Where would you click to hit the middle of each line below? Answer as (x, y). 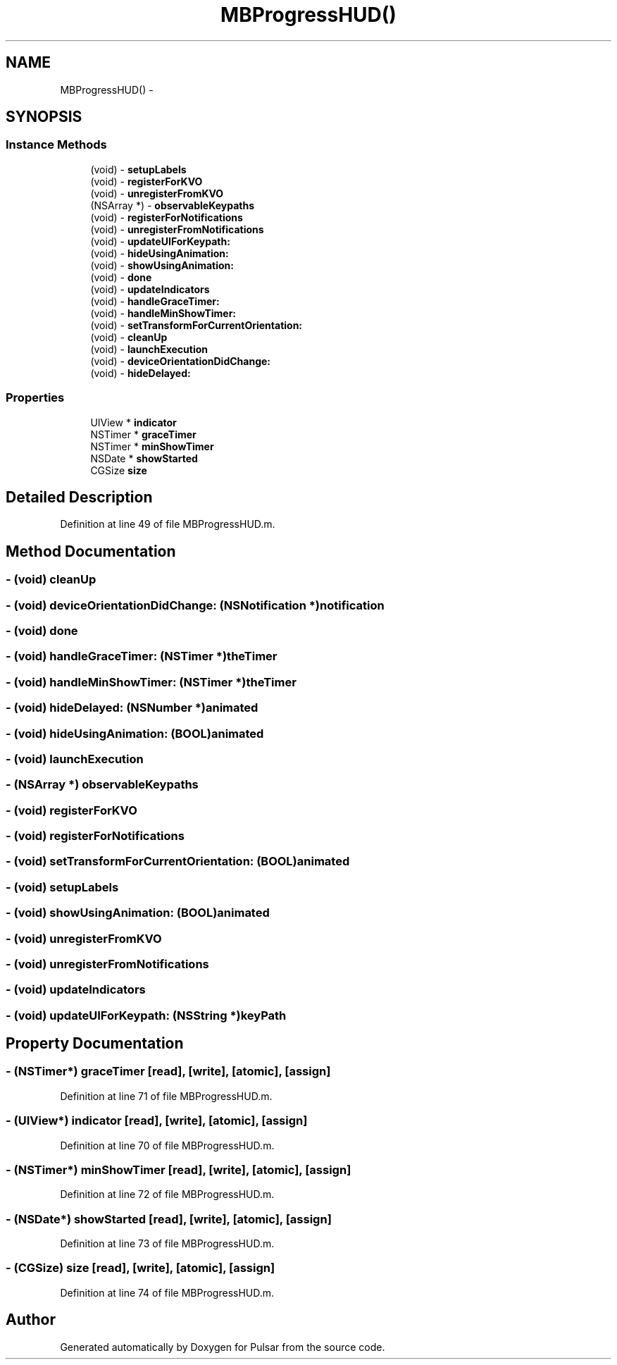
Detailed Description (79, 497)
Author (31, 1320)
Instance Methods (56, 145)
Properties (35, 398)
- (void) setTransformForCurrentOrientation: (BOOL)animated (178, 861)
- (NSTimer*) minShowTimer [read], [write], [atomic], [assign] (179, 1169)
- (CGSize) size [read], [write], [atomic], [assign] (141, 1268)
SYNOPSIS (44, 117)
